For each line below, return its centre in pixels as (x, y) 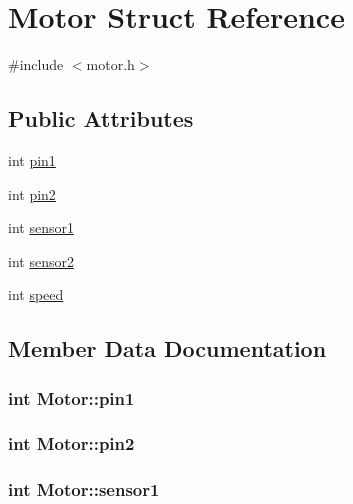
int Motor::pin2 (71, 443)
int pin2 (32, 193)
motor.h (110, 64)
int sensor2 (41, 260)
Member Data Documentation (167, 348)
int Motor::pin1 (71, 397)
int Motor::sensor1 (84, 489)
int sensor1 (41, 227)
